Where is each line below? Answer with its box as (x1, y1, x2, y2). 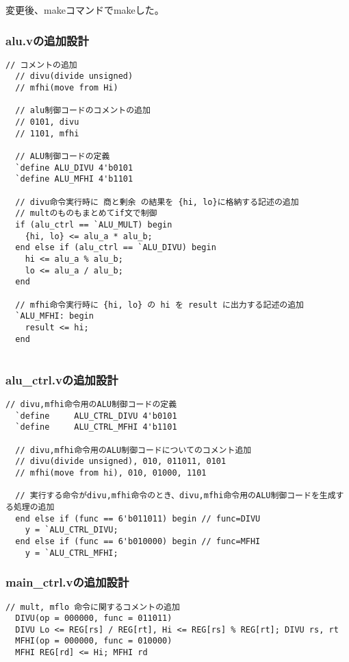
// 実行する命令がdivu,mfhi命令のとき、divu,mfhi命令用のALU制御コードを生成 (15, 491, 336, 501)
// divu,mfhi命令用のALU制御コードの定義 (5, 400, 177, 410)
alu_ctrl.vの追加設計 (5, 371, 118, 388)
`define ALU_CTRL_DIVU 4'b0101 (15, 410, 177, 421)
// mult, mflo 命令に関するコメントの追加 (5, 602, 180, 612)
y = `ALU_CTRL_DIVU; (25, 525, 118, 535)
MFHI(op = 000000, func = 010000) (15, 636, 172, 646)
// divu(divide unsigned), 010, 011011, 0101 (15, 456, 227, 467)
